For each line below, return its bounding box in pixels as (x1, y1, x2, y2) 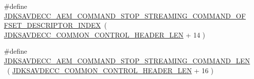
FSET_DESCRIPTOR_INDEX (4, 20, 101, 30)
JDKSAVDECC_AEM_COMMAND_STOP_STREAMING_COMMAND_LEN (4, 55, 250, 65)
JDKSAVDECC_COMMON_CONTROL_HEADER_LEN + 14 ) (4, 29, 205, 39)
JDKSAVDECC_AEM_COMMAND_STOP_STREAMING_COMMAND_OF (4, 10, 246, 20)
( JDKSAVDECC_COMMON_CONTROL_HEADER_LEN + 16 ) (7, 65, 213, 75)
